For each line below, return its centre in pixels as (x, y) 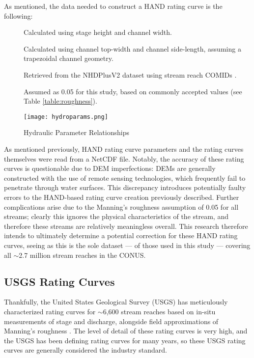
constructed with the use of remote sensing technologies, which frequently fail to (125, 178)
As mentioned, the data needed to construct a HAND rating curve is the (113, 6)
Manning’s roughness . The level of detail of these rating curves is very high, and (126, 331)
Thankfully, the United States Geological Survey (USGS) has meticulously (116, 302)
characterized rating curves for (50, 311)
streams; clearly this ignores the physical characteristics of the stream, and (116, 216)
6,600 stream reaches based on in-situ (159, 311)
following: (18, 15)
